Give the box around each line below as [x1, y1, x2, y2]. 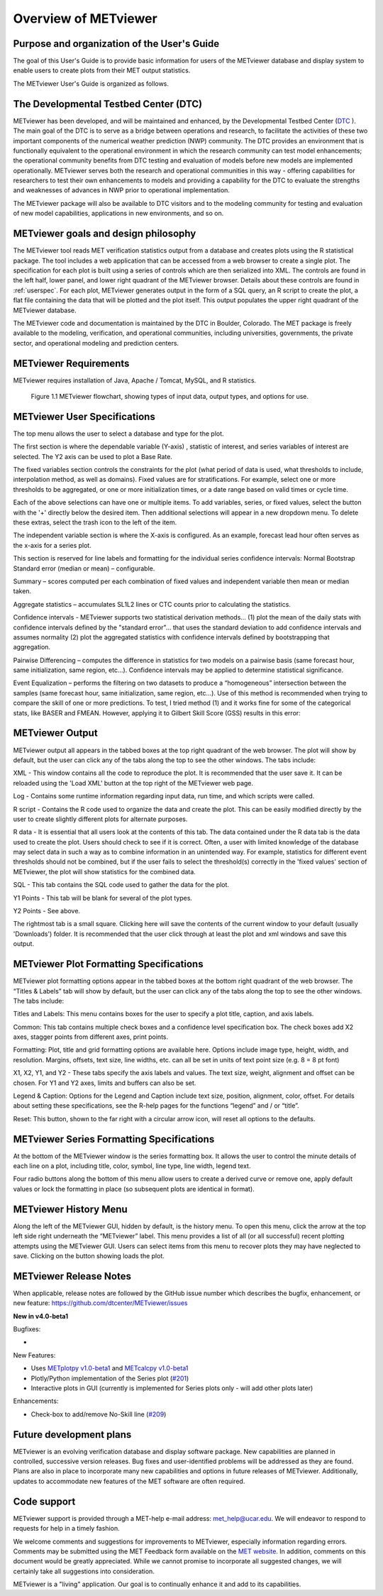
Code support [13, 1495, 76, 1507]
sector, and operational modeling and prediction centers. [13, 339, 179, 347]
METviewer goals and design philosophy [13, 228, 196, 240]
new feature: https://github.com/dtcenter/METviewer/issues [13, 1299, 188, 1307]
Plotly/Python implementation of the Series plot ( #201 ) [30, 1374, 189, 1382]
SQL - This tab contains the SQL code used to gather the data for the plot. [13, 881, 230, 889]
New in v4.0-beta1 [13, 1311, 69, 1320]
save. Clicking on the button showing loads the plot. [13, 1251, 165, 1260]
